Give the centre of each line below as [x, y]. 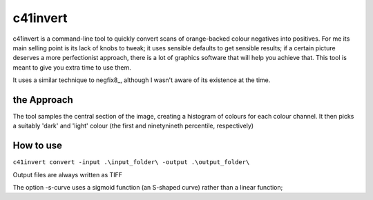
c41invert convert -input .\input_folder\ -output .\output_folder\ [131, 162]
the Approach [43, 100]
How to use [37, 146]
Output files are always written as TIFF [68, 174]
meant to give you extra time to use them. [72, 67]
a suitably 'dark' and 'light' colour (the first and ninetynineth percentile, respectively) [133, 126]
